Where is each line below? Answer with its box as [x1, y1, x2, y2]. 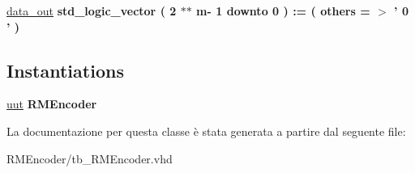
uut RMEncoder [6, 95, 97, 112]
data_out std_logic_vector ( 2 [6, 2, 177, 19]
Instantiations [6, 57, 124, 82]
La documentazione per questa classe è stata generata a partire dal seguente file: [6, 122, 406, 139]
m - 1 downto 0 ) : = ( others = [196, 2, 370, 19]
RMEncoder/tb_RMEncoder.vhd [6, 150, 173, 167]
